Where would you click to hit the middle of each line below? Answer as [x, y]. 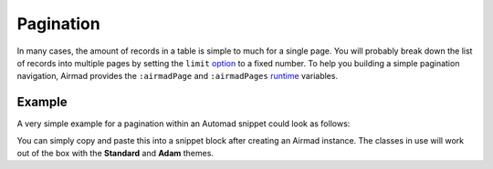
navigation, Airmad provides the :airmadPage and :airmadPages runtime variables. [177, 76]
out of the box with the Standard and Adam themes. [115, 154]
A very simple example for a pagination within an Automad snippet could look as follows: [184, 124]
